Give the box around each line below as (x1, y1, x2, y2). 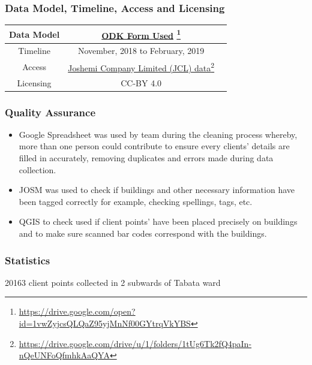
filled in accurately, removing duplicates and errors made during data (19, 152, 274, 164)
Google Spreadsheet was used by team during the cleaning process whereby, (19, 128, 298, 140)
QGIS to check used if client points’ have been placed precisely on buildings (19, 215, 298, 228)
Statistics (5, 252, 50, 267)
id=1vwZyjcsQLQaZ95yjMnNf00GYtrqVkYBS (19, 317, 191, 330)
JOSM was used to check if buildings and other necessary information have (19, 183, 295, 196)
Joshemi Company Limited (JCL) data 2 (68, 60, 215, 74)
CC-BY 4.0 (121, 76, 162, 89)
